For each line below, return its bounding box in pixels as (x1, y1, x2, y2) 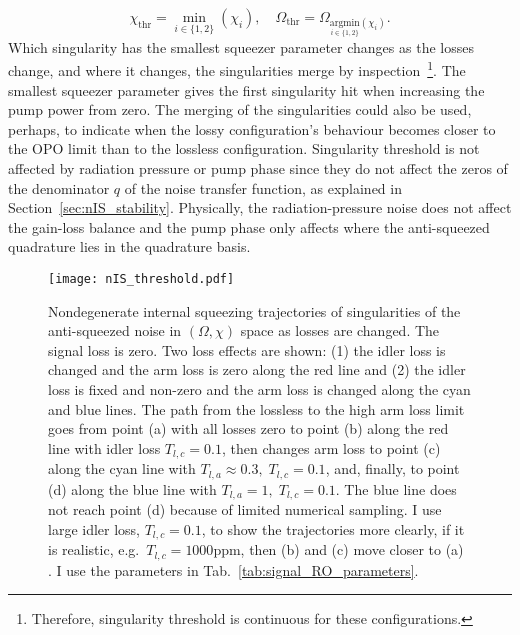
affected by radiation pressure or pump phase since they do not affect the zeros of (8, 157, 508, 178)
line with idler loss (48, 437, 161, 458)
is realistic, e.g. (48, 539, 140, 560)
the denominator (8, 177, 110, 198)
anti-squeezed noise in (48, 320, 182, 341)
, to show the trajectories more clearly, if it (201, 518, 465, 539)
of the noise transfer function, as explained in (124, 177, 402, 198)
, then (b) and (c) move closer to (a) (240, 539, 464, 560)
